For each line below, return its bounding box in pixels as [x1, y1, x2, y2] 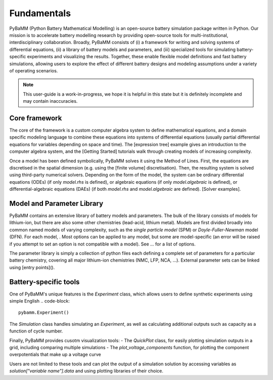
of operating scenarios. [9, 67, 58, 73]
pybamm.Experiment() [18, 310, 69, 316]
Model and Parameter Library [9, 199, 104, 207]
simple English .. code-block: [9, 298, 70, 304]
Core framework [9, 114, 62, 122]
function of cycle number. [9, 328, 63, 334]
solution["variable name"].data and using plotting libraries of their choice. [9, 368, 164, 374]
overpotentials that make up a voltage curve [9, 352, 101, 358]
